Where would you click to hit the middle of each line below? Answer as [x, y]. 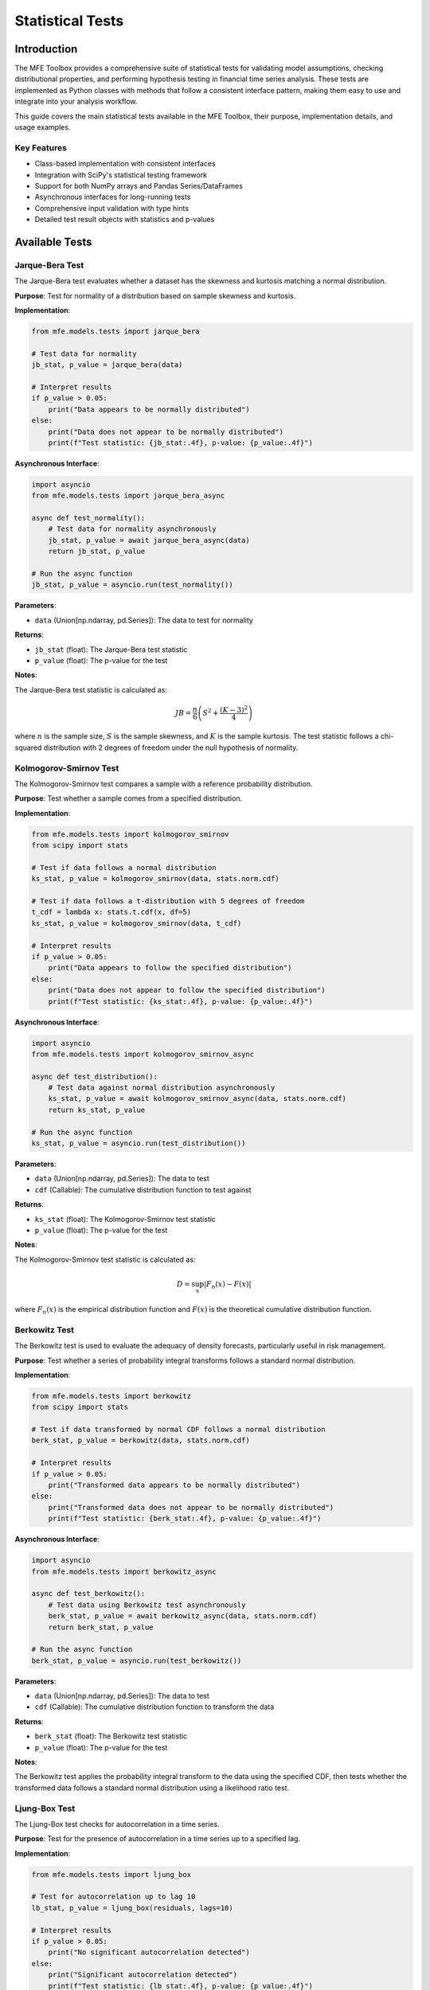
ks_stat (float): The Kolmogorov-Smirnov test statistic [125, 1219]
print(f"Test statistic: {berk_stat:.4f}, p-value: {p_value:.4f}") [185, 1519]
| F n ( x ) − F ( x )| [227, 1285]
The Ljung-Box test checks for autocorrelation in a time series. [117, 1824]
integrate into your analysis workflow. [76, 101]
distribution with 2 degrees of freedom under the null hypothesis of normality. [171, 747]
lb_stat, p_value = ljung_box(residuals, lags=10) [133, 1908]
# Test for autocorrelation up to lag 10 [113, 1897]
